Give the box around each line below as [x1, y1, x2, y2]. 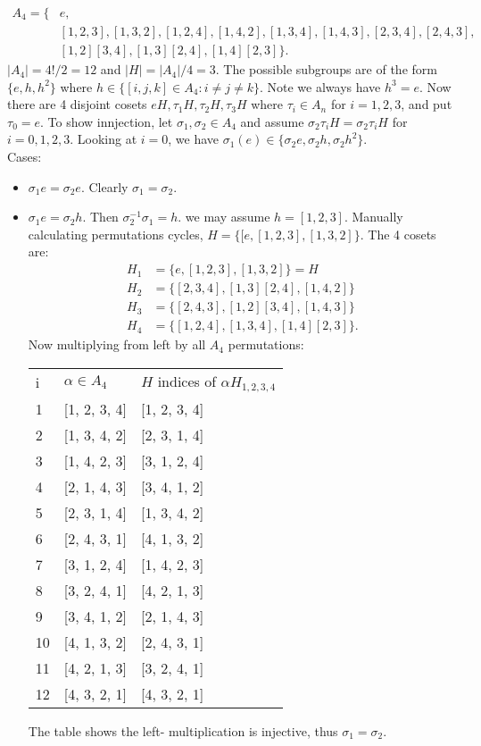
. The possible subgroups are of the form [215, 60, 437, 79]
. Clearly [80, 177, 129, 196]
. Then [82, 207, 119, 226]
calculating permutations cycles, [28, 224, 203, 243]
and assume [240, 112, 304, 130]
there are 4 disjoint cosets [7, 95, 147, 113]
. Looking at [70, 130, 137, 148]
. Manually [344, 207, 403, 226]
